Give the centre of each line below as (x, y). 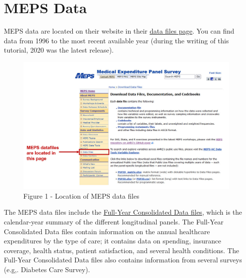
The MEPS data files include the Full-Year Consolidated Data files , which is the (123, 212)
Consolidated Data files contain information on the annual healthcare (107, 231)
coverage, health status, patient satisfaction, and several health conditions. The (122, 250)
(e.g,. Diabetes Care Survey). (47, 269)
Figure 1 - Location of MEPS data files (81, 195)
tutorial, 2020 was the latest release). (59, 50)
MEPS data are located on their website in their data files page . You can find (119, 31)
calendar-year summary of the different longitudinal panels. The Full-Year (114, 221)
